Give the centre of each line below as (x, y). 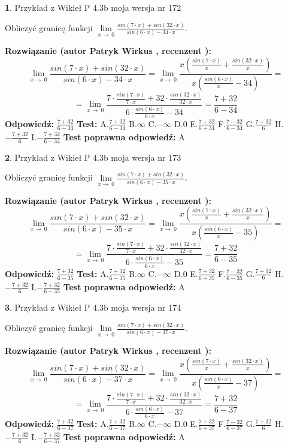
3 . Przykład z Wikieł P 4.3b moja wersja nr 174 (93, 307)
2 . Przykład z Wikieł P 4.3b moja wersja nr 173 (93, 157)
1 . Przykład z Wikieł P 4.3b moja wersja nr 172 (93, 7)
